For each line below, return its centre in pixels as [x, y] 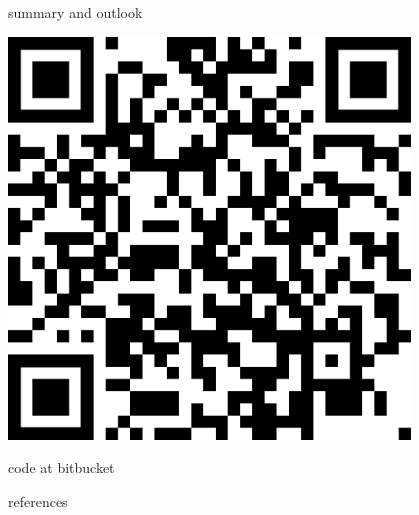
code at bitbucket [61, 467]
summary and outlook [75, 12]
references [38, 500]
